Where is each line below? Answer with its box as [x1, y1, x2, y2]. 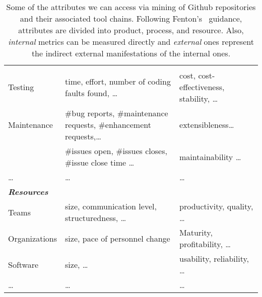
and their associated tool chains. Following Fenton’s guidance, [20, 13, 242, 24]
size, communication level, [65, 200, 157, 212]
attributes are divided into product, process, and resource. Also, [18, 24, 244, 36]
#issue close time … [65, 157, 135, 168]
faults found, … [65, 87, 118, 99]
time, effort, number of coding [65, 75, 171, 87]
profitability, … [179, 238, 231, 250]
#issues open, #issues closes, [65, 145, 167, 157]
